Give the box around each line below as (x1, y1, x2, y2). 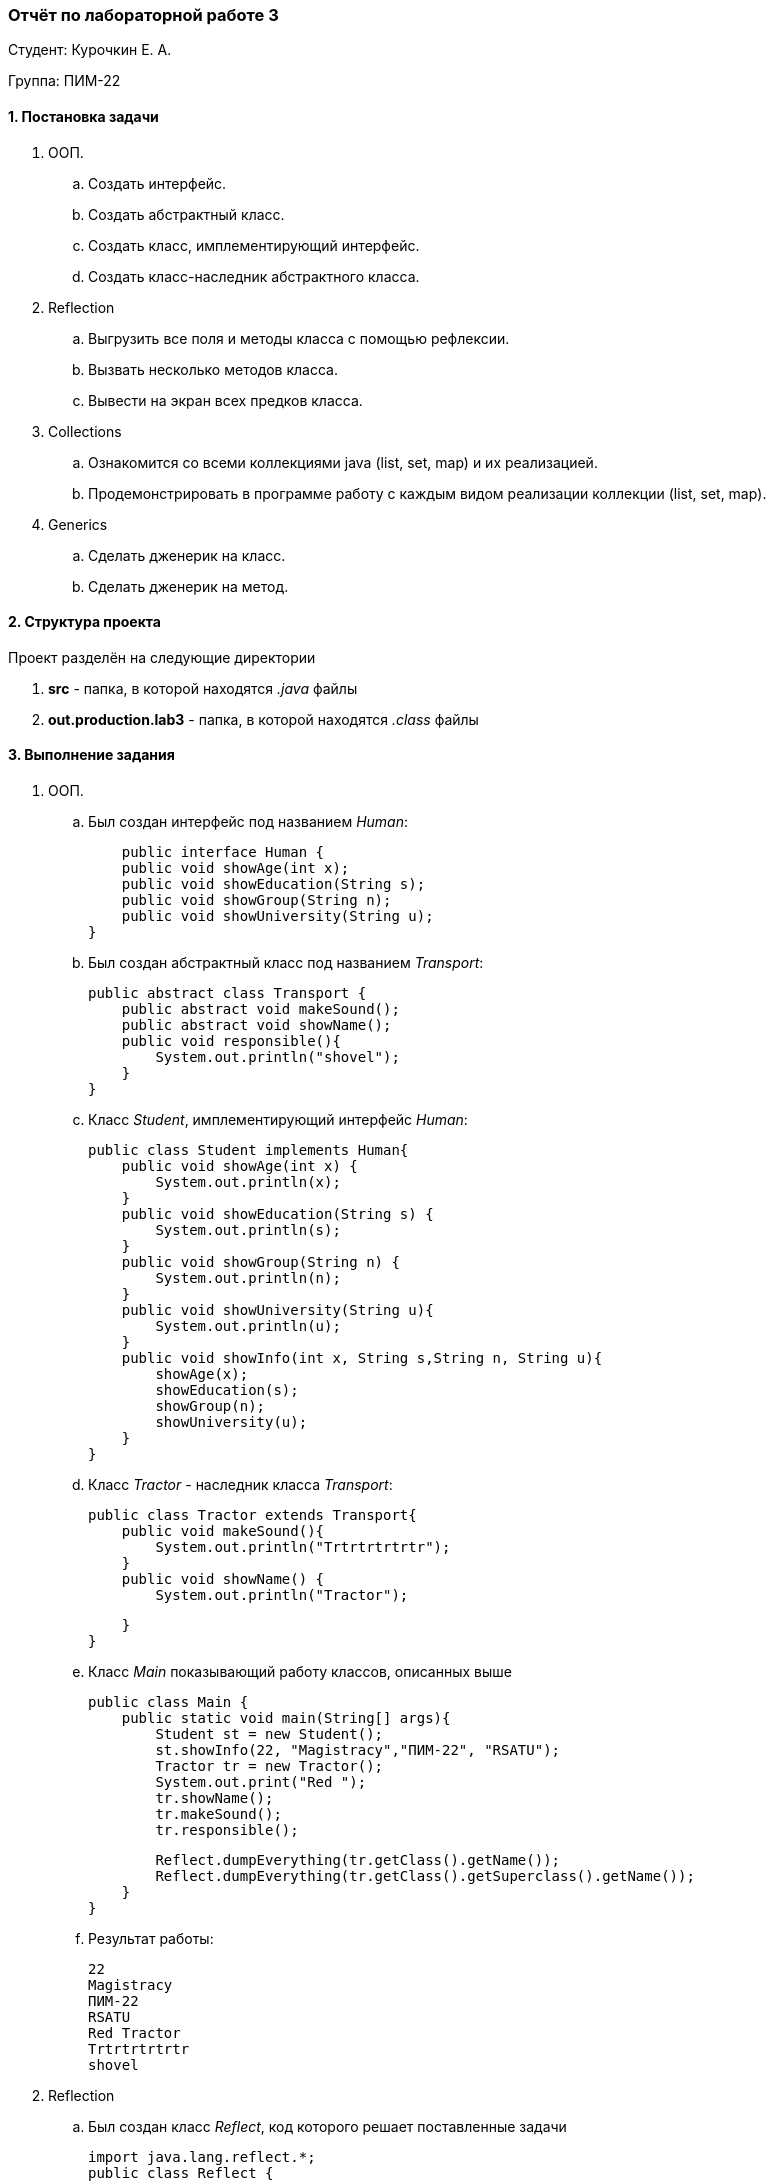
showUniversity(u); (155, 1414, 308, 1431)
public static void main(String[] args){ (121, 1710, 451, 1727)
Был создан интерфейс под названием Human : (88, 813, 409, 831)
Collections (48, 422, 122, 440)
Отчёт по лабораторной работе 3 (8, 5, 279, 25)
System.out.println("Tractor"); (155, 1587, 409, 1604)
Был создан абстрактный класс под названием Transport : (88, 954, 484, 972)
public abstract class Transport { (88, 985, 367, 1002)
